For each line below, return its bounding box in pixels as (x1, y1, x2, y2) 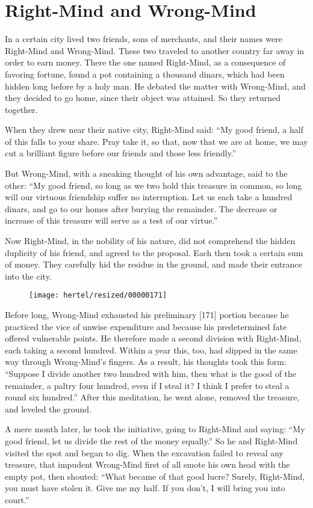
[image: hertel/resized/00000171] (29, 291, 167, 300)
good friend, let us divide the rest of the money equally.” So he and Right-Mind (5, 435, 298, 447)
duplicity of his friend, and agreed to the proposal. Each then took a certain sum (5, 246, 303, 259)
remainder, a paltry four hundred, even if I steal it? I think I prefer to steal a (5, 379, 290, 391)
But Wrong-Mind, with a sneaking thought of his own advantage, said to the (5, 167, 288, 180)
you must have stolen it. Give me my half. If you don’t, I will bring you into (5, 482, 285, 494)
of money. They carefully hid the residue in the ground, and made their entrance (5, 258, 302, 271)
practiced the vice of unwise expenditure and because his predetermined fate (5, 320, 287, 332)
